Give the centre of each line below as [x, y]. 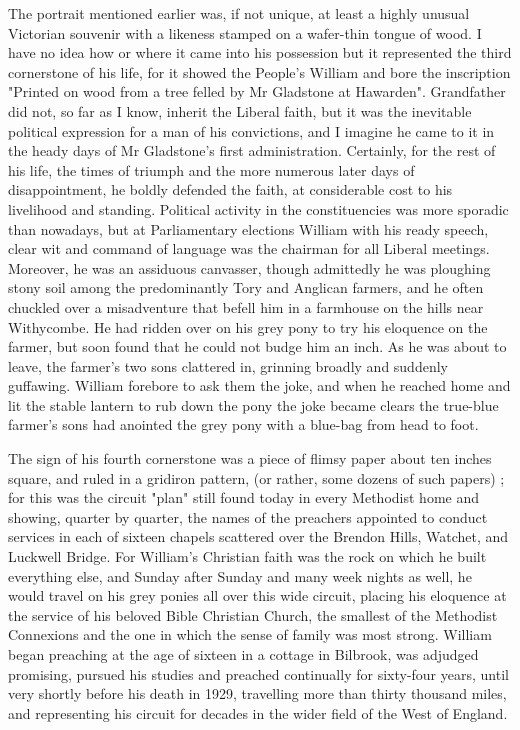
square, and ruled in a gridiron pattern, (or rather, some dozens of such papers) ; [256, 477]
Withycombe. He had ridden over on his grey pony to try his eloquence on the [248, 326]
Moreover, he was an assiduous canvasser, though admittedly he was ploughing [249, 267]
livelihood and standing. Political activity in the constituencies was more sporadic [258, 208]
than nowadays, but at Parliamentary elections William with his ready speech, [248, 228]
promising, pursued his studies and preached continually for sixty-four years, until [258, 673]
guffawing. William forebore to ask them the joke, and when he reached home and [259, 385]
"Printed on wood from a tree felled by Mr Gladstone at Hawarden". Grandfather [257, 91]
